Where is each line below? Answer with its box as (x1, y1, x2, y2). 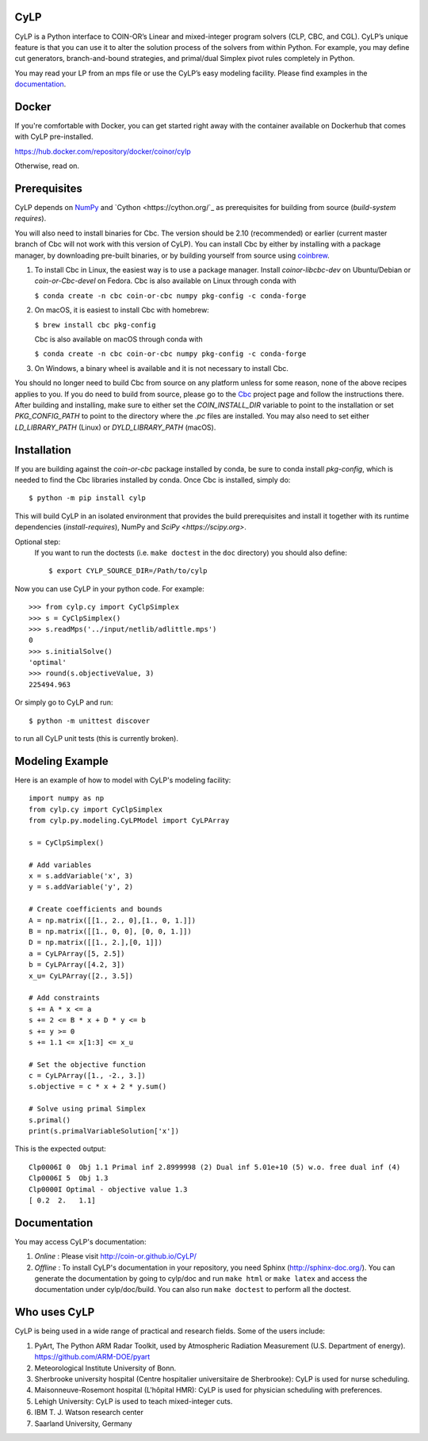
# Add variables (29, 860, 92, 870)
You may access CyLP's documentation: (14, 1237, 147, 1246)
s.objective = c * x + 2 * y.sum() (29, 1082, 167, 1091)
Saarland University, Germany (34, 1419, 132, 1428)
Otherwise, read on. (14, 161, 79, 170)
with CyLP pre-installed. (14, 132, 94, 142)
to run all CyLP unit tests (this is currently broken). (14, 734, 178, 743)
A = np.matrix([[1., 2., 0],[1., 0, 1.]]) (29, 915, 197, 925)
